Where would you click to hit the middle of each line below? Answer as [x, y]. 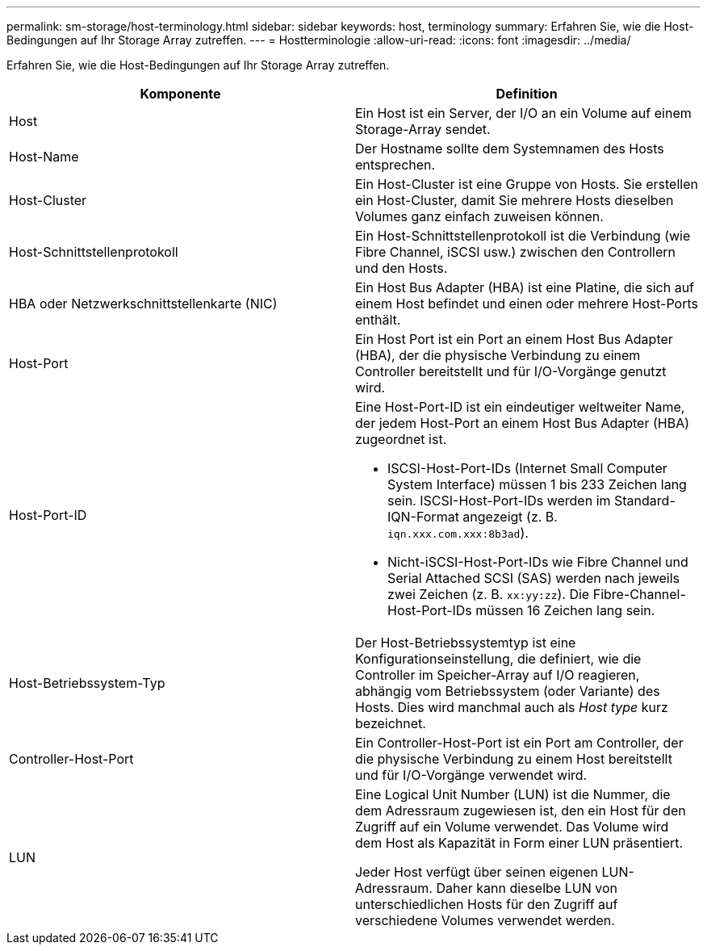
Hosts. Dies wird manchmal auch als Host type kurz [512, 707]
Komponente [180, 94]
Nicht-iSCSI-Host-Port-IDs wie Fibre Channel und [538, 562]
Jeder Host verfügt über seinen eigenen [477, 872]
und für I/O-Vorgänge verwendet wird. [471, 775]
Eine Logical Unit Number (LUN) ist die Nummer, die [513, 794]
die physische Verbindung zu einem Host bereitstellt [514, 759]
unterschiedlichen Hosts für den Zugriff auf [487, 904]
